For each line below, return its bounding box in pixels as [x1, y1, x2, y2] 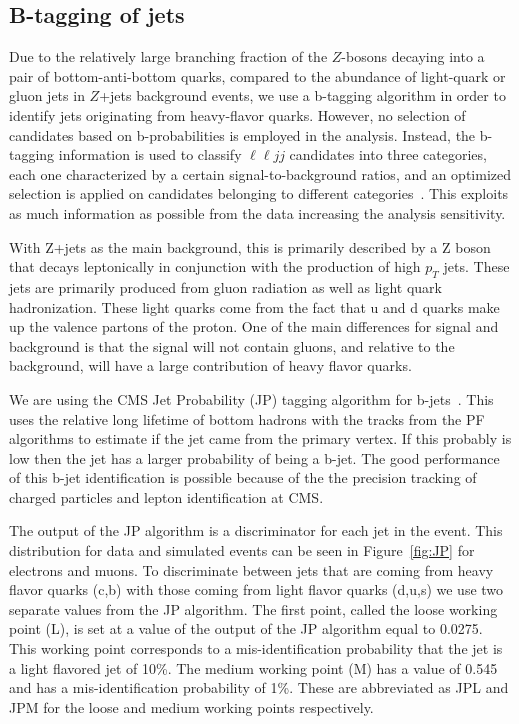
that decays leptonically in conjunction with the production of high [9, 256, 421, 277]
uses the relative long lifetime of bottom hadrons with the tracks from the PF [9, 408, 485, 429]
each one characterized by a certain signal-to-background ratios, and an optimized [9, 163, 512, 184]
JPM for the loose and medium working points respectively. [9, 696, 374, 717]
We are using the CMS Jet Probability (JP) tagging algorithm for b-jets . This [9, 388, 494, 409]
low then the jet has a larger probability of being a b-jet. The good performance [9, 447, 500, 468]
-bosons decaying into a [341, 46, 485, 67]
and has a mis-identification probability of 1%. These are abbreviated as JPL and [9, 677, 509, 698]
